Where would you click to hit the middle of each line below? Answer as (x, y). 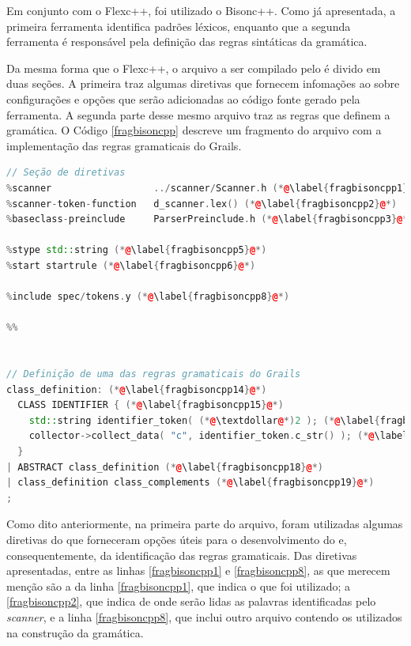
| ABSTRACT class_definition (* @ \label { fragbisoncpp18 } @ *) (165, 467)
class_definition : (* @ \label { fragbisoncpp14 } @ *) (137, 389)
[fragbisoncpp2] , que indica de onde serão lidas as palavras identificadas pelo (191, 601)
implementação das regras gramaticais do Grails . (124, 145)
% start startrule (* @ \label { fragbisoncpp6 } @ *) (131, 265)
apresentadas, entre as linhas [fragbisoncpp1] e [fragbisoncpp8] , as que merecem (198, 570)
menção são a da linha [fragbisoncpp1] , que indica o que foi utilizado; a (179, 586)
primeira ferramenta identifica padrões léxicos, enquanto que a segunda (179, 26)
